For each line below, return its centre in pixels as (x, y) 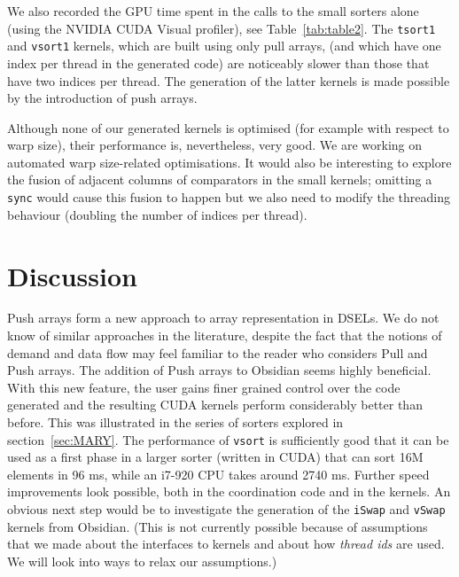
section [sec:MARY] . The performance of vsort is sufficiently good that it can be (228, 439)
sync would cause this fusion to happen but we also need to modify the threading (229, 197)
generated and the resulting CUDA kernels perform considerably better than (215, 405)
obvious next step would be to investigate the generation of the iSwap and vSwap (226, 509)
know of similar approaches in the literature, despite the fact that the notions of (225, 335)
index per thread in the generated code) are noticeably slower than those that (218, 62)
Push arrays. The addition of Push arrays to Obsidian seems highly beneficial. (219, 370)
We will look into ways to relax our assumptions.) (142, 561)
